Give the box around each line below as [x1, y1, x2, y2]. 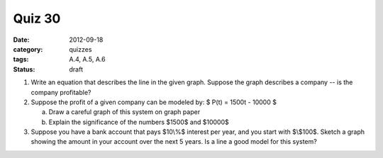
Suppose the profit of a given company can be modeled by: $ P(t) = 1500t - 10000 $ [30, 98, 277, 106]
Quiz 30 [13, 11, 61, 26]
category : [13, 45, 43, 53]
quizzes [69, 45, 92, 53]
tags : [13, 55, 29, 64]
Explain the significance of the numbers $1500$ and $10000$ [48, 118, 230, 126]
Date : [13, 35, 30, 44]
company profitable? [30, 88, 91, 96]
